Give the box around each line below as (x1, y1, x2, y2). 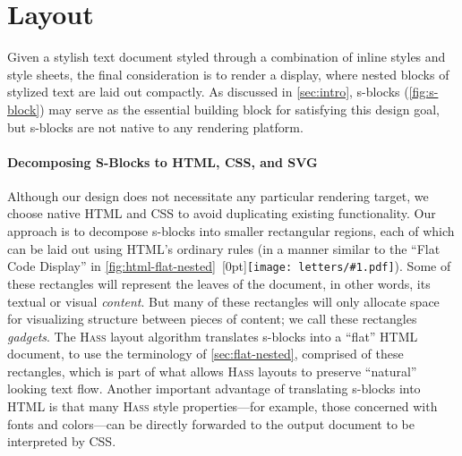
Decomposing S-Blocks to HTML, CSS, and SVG (7, 152, 318, 171)
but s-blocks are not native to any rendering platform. (7, 117, 304, 136)
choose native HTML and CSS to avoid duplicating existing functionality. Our (7, 204, 436, 223)
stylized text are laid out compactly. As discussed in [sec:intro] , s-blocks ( (7, 82, 409, 101)
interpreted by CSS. (7, 432, 116, 451)
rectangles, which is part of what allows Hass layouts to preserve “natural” (7, 361, 417, 380)
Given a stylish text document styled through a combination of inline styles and (7, 47, 446, 66)
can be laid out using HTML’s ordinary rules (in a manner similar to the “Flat (7, 239, 441, 258)
